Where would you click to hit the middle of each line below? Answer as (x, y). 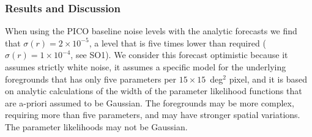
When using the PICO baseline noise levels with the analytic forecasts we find (151, 31)
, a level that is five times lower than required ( (177, 43)
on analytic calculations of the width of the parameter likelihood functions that (154, 91)
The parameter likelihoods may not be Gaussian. (96, 126)
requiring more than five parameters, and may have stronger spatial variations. (153, 115)
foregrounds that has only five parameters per (91, 79)
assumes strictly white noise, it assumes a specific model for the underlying (146, 67)
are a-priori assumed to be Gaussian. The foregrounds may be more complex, (150, 102)
